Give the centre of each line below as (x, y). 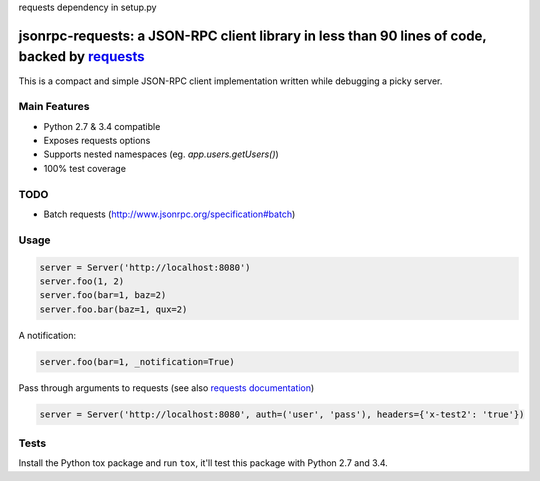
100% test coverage (85, 168)
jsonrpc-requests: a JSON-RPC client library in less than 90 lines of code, (252, 35)
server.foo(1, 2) (82, 281)
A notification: (47, 335)
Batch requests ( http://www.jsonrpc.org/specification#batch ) (169, 214)
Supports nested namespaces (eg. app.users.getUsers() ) (161, 154)
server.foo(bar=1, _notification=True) (137, 361)
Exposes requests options (97, 141)
